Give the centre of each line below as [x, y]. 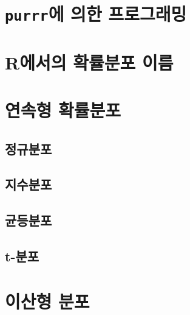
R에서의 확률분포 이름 [89, 62]
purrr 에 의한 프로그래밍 [96, 14]
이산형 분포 [47, 301]
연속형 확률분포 [63, 110]
